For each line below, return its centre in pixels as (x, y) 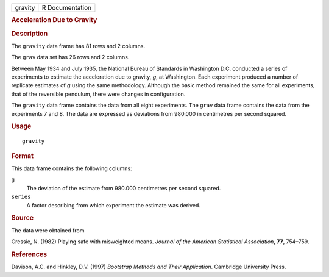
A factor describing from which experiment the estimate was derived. (114, 205)
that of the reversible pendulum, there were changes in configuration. (98, 94)
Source (23, 218)
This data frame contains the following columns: (72, 168)
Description (30, 34)
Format (22, 156)
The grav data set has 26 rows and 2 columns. (70, 57)
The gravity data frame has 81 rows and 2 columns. (78, 46)
